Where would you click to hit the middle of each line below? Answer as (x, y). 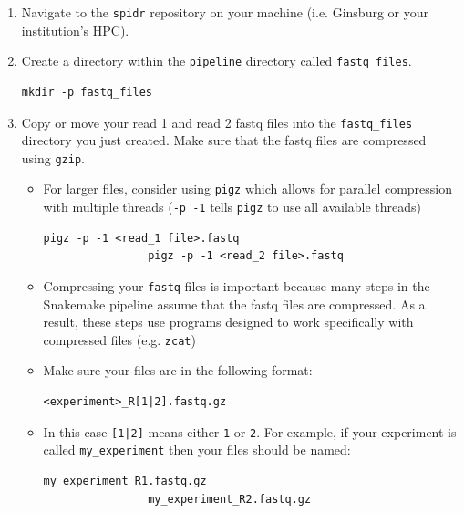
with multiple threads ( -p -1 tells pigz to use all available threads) (232, 207)
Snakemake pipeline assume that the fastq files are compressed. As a (234, 304)
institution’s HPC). (75, 30)
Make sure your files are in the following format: (178, 370)
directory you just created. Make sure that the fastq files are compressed (224, 140)
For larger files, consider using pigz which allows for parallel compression (248, 188)
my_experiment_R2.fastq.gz (230, 499)
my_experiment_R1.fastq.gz (125, 481)
